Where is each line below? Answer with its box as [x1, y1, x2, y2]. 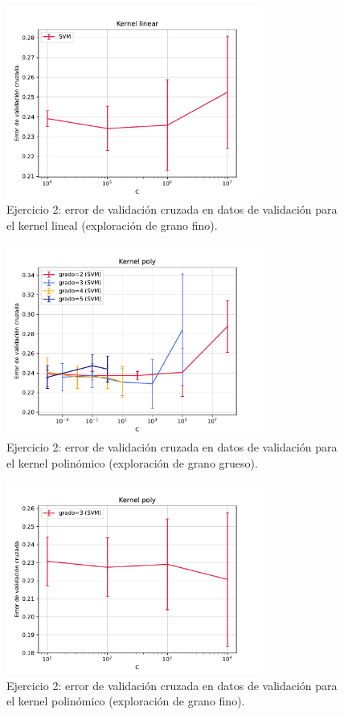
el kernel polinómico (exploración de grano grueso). [6, 454, 258, 471]
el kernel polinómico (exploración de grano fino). [6, 693, 245, 709]
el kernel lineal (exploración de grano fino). [6, 216, 218, 233]
